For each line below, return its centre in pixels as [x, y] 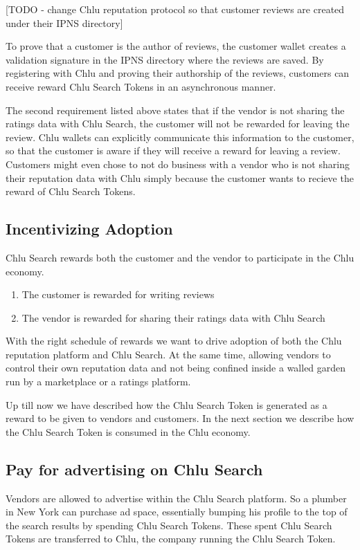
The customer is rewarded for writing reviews [118, 294]
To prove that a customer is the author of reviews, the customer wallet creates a [176, 46]
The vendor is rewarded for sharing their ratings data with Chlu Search [173, 317]
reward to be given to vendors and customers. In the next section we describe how [180, 418]
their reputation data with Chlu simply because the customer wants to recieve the [180, 177]
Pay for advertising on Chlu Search [134, 469]
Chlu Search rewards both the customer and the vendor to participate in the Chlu [180, 257]
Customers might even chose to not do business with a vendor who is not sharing [178, 164]
